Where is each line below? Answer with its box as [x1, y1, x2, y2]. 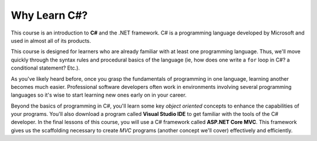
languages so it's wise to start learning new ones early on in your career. [11, 91, 187, 99]
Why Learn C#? [11, 9, 88, 22]
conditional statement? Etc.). [11, 64, 80, 71]
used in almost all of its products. [11, 37, 91, 44]
